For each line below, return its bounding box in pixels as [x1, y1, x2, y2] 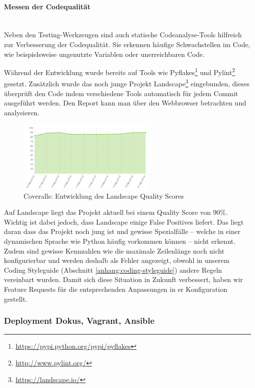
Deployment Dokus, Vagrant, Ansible [4, 314, 154, 327]
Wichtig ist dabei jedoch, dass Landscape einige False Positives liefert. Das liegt [4, 216, 244, 227]
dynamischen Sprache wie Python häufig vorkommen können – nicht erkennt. [4, 236, 236, 246]
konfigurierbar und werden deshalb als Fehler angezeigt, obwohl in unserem [4, 255, 229, 265]
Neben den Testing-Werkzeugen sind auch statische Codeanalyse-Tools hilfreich [4, 29, 242, 40]
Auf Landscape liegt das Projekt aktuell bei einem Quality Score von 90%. [4, 207, 228, 217]
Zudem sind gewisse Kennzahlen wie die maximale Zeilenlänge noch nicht [4, 245, 225, 256]
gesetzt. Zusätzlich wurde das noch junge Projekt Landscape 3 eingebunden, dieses [4, 77, 250, 89]
